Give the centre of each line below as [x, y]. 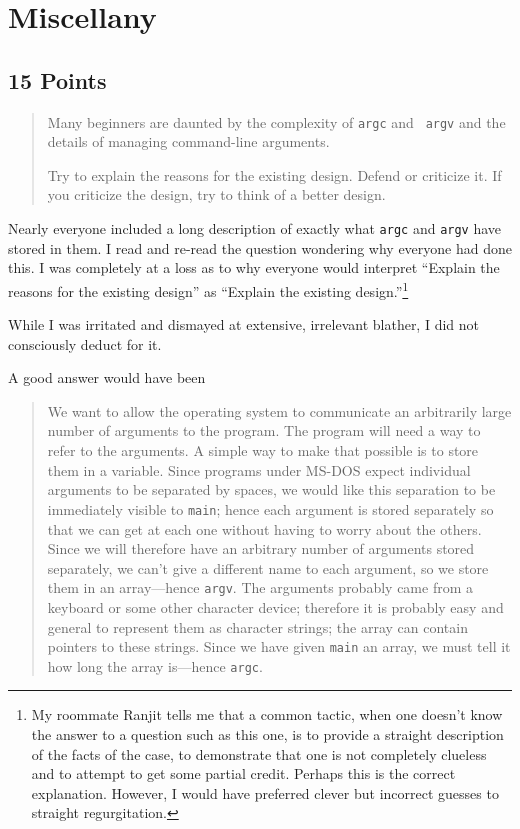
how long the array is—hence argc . [155, 665]
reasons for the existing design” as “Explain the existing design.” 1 [208, 289]
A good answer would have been [107, 377]
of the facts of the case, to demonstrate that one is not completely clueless [259, 753]
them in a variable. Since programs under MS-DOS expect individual [259, 469]
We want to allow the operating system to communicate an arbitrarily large [279, 410]
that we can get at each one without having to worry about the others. [264, 528]
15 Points [57, 79]
